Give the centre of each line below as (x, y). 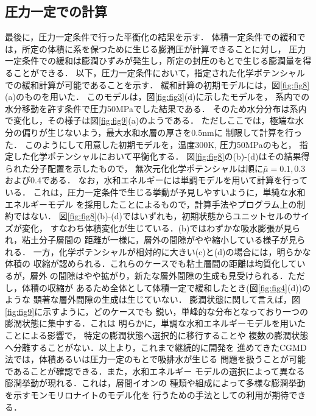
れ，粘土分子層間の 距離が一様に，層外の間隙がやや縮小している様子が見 (151, 240)
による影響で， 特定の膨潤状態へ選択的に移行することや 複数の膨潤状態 (165, 335)
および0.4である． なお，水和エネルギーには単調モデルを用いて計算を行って (156, 180)
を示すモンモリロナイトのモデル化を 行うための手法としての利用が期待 (147, 395)
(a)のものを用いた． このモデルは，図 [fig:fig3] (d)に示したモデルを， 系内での (157, 97)
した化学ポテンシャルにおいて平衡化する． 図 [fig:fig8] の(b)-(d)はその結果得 (161, 156)
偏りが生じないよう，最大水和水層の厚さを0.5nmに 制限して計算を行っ (162, 132)
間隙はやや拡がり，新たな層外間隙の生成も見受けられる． (173, 276)
